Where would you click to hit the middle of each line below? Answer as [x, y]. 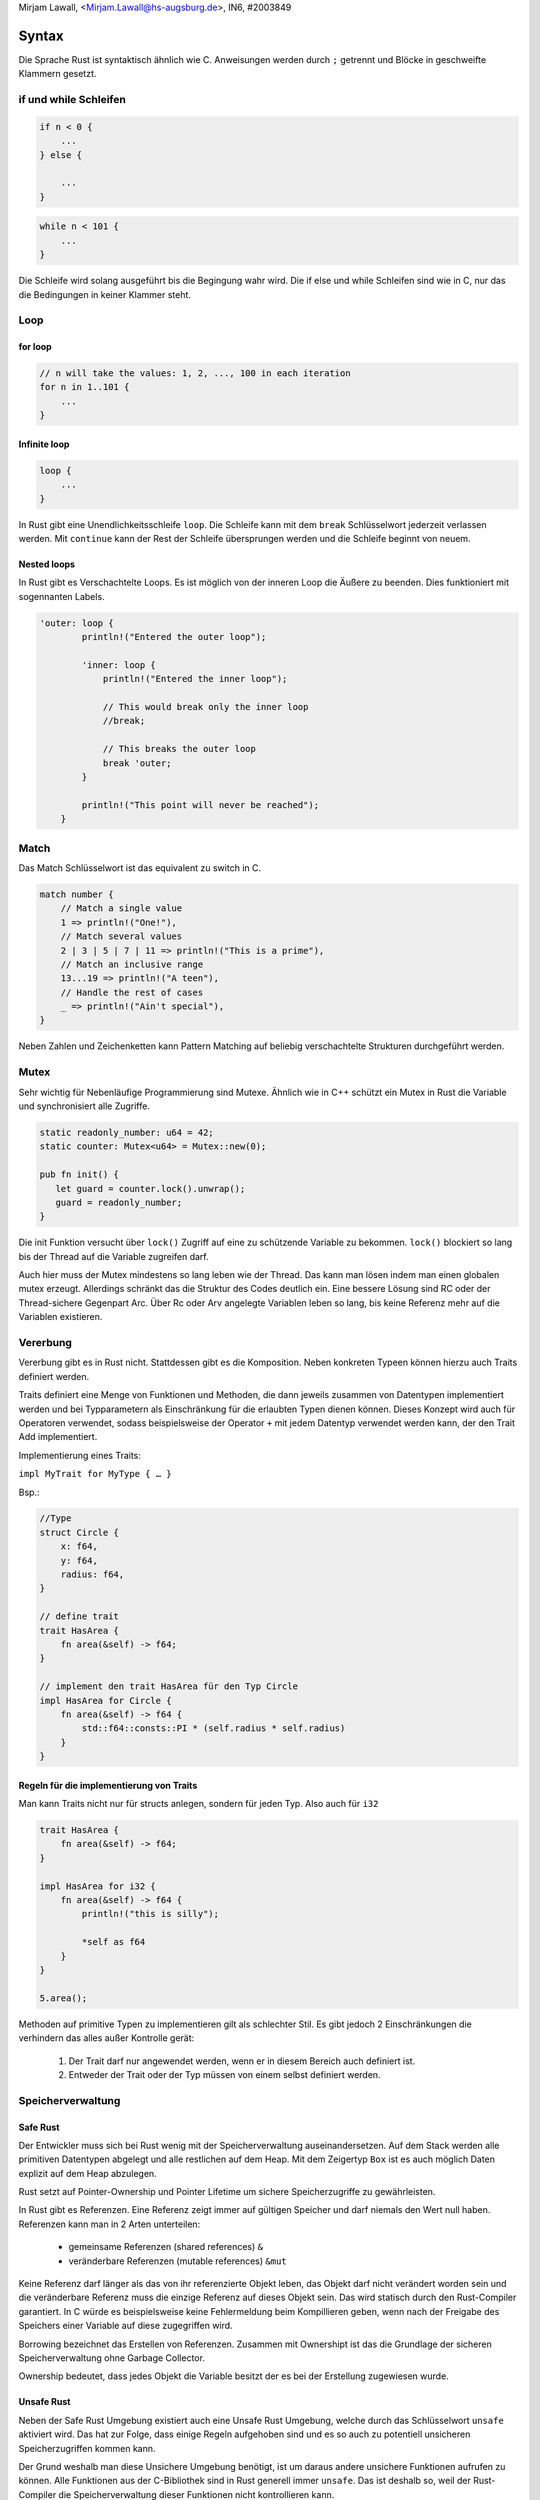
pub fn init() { [79, 1174]
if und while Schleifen [72, 100]
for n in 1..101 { [84, 387]
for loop [35, 347]
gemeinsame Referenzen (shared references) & [166, 2247]
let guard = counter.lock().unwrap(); [150, 1188]
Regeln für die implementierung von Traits [108, 1785]
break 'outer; [137, 763]
